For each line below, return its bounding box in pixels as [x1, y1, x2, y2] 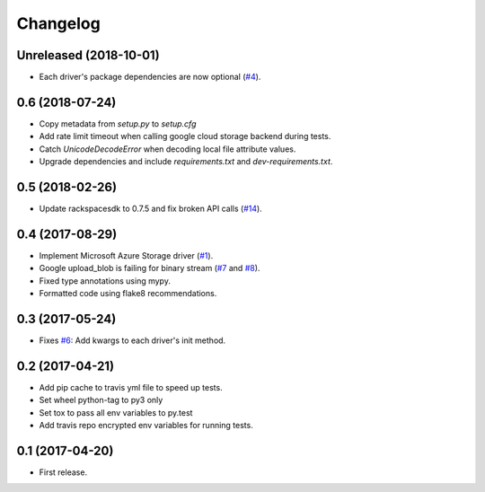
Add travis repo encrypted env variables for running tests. [39, 420, 253, 431]
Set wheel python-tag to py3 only [39, 395, 163, 406]
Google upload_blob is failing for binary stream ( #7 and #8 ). [39, 263, 260, 274]
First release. [39, 467, 88, 478]
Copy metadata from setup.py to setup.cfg [39, 118, 197, 129]
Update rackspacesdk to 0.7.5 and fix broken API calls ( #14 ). [39, 203, 262, 215]
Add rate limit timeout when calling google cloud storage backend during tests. [39, 131, 331, 142]
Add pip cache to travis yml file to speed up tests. [39, 382, 224, 392]
